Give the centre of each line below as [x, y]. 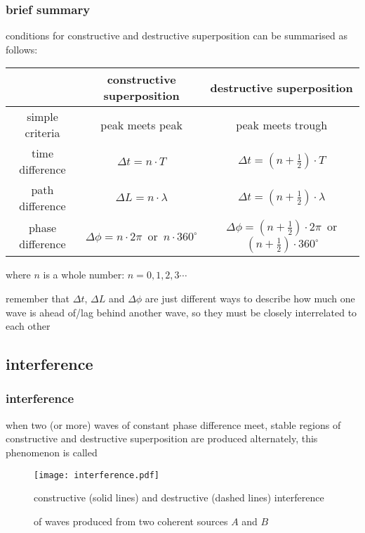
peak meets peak [141, 124]
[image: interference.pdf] [97, 475]
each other [28, 326]
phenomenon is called [52, 452]
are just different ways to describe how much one [250, 298]
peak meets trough [282, 124]
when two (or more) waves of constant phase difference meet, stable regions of [173, 424]
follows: [22, 49]
